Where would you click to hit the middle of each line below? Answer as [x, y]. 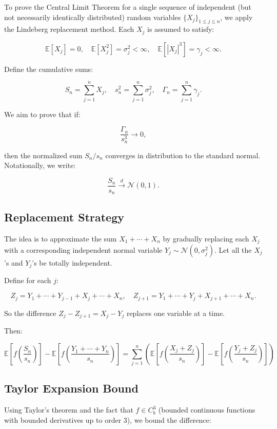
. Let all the [233, 250]
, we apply [236, 17]
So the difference [30, 313]
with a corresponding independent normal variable [83, 250]
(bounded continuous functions [207, 410]
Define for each [28, 280]
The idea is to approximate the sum [61, 238]
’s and [14, 263]
